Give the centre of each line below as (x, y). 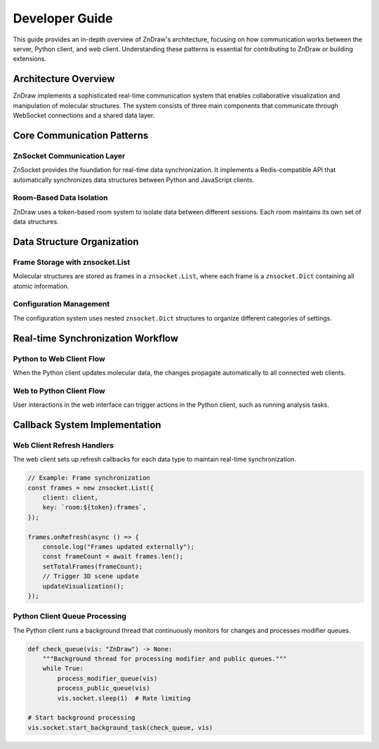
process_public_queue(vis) (104, 688)
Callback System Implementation (87, 425)
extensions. (30, 59)
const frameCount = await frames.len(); (113, 556)
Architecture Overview (64, 79)
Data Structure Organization (76, 241)
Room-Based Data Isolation (60, 198)
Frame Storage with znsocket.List (72, 262)
